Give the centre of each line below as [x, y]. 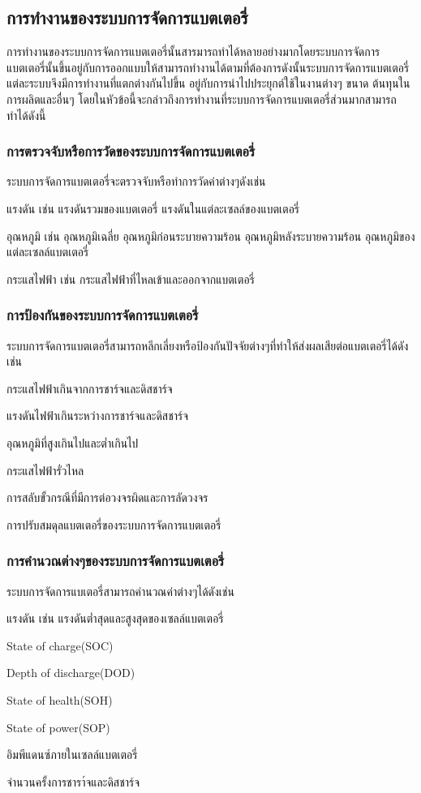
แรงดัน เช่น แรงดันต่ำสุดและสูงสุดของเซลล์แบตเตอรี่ [115, 618]
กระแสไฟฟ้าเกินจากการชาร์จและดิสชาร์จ [90, 388]
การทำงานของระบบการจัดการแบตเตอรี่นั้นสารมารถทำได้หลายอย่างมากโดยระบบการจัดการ [193, 51]
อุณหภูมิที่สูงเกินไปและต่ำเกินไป [73, 442]
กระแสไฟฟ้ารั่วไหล [45, 470]
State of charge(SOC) [60, 645]
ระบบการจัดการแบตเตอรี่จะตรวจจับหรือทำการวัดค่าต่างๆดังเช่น [136, 181]
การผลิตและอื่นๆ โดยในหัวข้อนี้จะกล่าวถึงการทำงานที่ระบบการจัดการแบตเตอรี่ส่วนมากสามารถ [202, 99]
